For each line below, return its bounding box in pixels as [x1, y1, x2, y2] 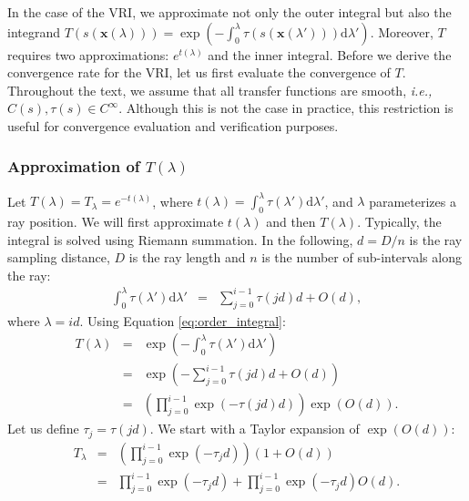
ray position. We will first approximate [7, 212, 224, 231]
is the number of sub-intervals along [261, 248, 462, 267]
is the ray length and [128, 248, 246, 267]
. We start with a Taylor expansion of [149, 419, 360, 438]
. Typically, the [357, 212, 442, 231]
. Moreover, [370, 22, 433, 41]
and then [266, 212, 316, 231]
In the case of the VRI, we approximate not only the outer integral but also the [7, 3, 452, 21]
